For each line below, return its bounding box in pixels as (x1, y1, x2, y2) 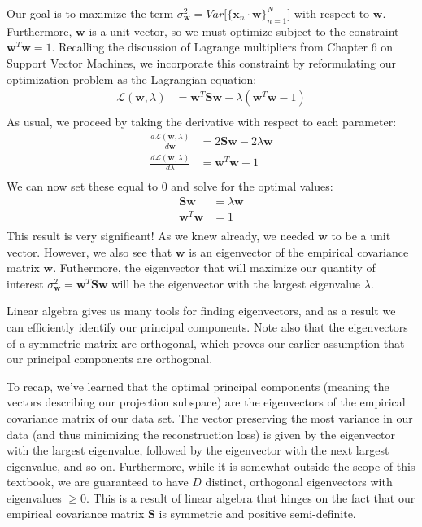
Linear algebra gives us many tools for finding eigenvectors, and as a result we (7, 302, 396, 319)
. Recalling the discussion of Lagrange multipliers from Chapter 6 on (51, 38, 394, 55)
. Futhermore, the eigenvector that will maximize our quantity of (53, 259, 376, 276)
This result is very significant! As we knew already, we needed (7, 226, 315, 244)
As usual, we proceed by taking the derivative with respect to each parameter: (7, 113, 397, 130)
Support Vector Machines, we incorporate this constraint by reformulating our (7, 54, 396, 71)
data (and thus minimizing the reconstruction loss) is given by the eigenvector (7, 425, 396, 442)
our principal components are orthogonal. (7, 350, 213, 367)
